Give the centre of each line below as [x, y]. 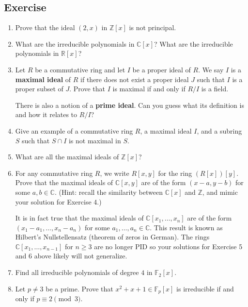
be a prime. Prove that [79, 288]
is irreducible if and [205, 288]
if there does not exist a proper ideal [135, 79]
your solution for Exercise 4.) [58, 201]
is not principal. [153, 27]
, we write [115, 173]
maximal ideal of [43, 79]
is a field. [215, 89]
